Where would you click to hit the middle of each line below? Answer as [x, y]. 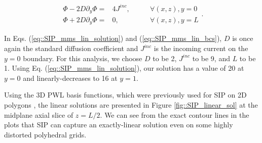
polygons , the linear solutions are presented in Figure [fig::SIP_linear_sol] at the [131, 105]
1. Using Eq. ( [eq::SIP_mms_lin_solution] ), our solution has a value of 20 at [124, 68]
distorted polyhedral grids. [45, 134]
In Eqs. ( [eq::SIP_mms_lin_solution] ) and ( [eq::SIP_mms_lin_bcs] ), [113, 38]
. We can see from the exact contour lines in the [175, 114]
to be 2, [165, 58]
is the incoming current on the [201, 48]
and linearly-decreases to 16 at [70, 78]
